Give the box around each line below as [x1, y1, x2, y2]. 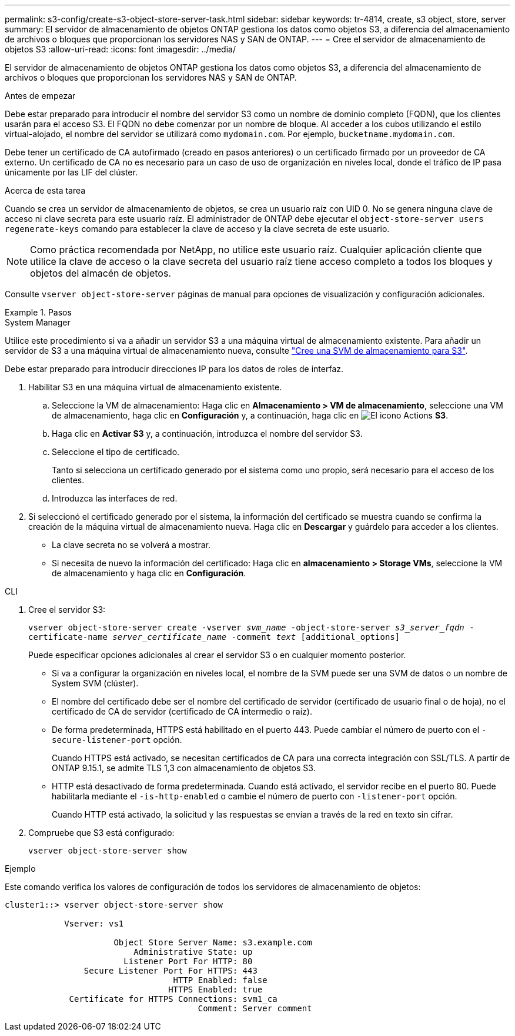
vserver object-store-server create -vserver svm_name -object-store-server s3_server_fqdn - [28, 623, 474, 632]
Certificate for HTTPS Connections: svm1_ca [69, 994, 277, 1004]
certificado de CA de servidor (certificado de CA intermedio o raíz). [52, 706, 312, 716]
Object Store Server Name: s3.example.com [113, 938, 312, 947]
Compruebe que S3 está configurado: [28, 828, 175, 838]
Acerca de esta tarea [5, 185, 86, 195]
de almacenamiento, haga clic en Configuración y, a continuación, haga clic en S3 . [52, 410, 449, 420]
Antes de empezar [5, 91, 76, 101]
